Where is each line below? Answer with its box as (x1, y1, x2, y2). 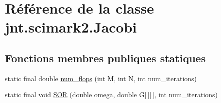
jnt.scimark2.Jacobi (5, 17, 137, 37)
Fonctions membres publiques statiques (5, 50, 206, 65)
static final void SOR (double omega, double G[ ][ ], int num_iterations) (5, 89, 218, 100)
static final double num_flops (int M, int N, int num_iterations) (5, 73, 197, 83)
